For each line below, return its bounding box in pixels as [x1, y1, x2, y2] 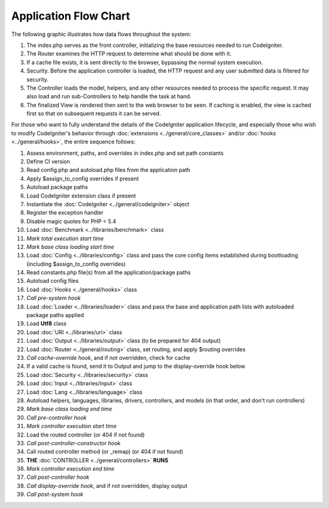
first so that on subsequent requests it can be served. [26, 110, 161, 117]
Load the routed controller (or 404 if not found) [26, 431, 145, 438]
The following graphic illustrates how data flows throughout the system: [11, 30, 191, 38]
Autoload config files [26, 277, 79, 285]
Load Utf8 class [26, 320, 67, 327]
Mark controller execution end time [26, 465, 115, 473]
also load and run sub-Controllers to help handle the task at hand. [26, 93, 192, 100]
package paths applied [26, 312, 85, 319]
